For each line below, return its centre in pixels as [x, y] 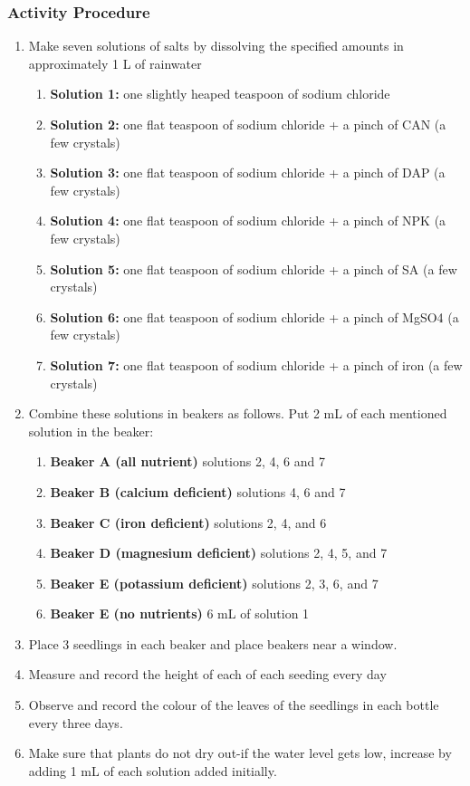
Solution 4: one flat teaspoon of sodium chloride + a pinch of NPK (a [248, 220]
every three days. [76, 722]
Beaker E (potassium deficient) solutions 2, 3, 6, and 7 [214, 583]
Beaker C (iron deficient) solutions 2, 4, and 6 [188, 522]
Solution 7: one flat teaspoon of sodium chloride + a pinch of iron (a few [256, 364]
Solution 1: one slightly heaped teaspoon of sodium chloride [220, 94]
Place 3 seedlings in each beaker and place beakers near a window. [213, 643]
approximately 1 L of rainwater [115, 63]
